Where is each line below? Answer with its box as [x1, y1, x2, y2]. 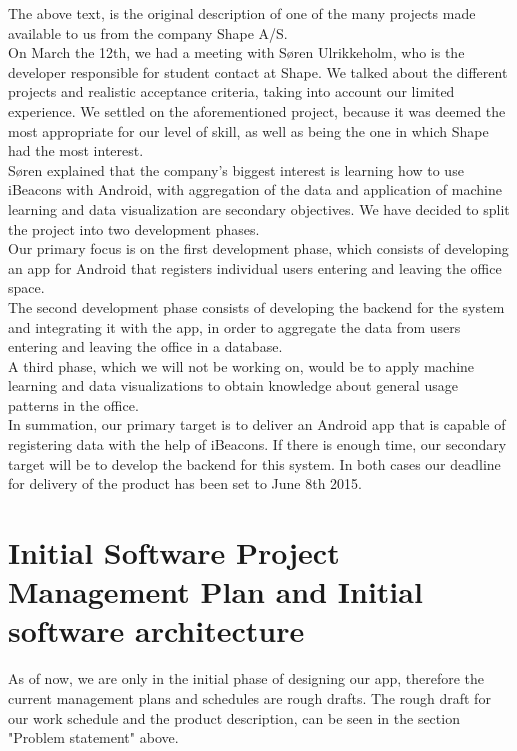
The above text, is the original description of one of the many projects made [8, 3, 476, 23]
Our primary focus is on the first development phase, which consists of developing [8, 238, 509, 259]
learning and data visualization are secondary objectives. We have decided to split [8, 198, 510, 219]
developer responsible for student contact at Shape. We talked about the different [8, 61, 508, 82]
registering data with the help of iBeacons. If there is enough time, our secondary [8, 434, 507, 455]
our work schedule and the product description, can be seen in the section [8, 707, 460, 728]
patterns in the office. [8, 394, 139, 415]
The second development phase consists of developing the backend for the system [8, 296, 505, 317]
